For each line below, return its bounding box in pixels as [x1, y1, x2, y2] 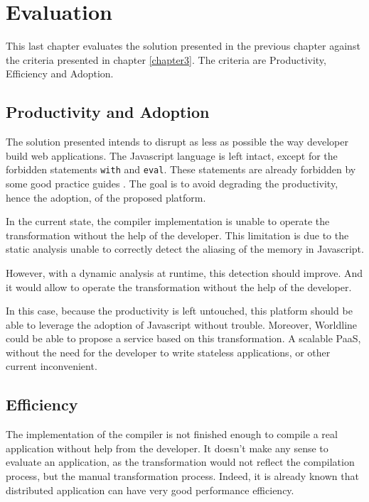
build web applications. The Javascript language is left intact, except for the [6, 148, 338, 163]
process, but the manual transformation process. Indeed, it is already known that [6, 469, 359, 484]
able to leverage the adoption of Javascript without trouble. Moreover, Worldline [6, 317, 358, 332]
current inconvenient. [6, 359, 97, 373]
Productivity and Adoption [6, 101, 210, 123]
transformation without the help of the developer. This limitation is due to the [6, 227, 349, 242]
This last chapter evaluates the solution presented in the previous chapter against [6, 38, 360, 53]
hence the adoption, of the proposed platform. [6, 190, 206, 204]
